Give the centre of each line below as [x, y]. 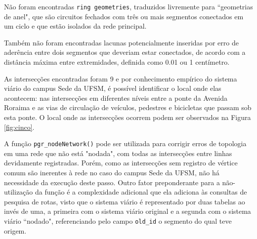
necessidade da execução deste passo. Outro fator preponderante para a [112, 182]
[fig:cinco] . [19, 127]
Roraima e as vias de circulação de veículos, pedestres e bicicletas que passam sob [128, 107]
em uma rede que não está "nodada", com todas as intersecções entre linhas [118, 153]
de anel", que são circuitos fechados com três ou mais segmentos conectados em [124, 16]
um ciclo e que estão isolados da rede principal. [75, 26]
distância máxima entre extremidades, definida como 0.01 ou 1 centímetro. [117, 62]
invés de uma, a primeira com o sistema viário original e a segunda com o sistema [128, 211]
